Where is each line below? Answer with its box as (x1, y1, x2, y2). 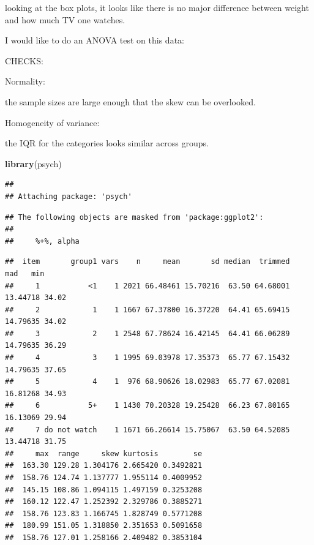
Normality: (5, 75, 45, 88)
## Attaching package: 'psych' (5, 192, 132, 201)
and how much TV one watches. (5, 13, 125, 26)
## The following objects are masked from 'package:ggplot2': (5, 212, 264, 222)
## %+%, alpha (5, 236, 80, 246)
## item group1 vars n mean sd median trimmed (5, 257, 290, 266)
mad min (5, 269, 45, 278)
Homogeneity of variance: (5, 116, 100, 129)
